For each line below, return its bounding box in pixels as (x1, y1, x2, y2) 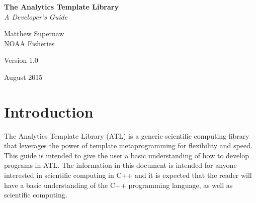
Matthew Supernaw (4, 28, 64, 39)
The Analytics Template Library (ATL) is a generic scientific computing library (4, 130, 249, 141)
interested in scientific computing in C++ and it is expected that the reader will (4, 170, 252, 180)
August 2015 (4, 71, 43, 82)
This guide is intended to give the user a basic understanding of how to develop (4, 150, 249, 160)
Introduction (4, 101, 94, 122)
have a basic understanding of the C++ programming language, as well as (4, 179, 233, 190)
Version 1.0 (4, 55, 38, 65)
